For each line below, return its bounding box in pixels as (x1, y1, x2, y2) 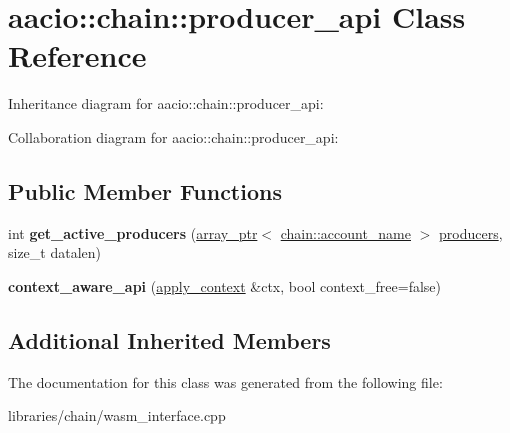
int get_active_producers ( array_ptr (8, 222, 258, 243)
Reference (8, 35, 147, 76)
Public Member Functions (8, 175, 282, 206)
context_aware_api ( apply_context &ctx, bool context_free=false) (8, 275, 441, 296)
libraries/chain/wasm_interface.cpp (8, 405, 226, 426)
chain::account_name (280, 222, 411, 243)
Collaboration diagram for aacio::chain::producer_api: (8, 126, 339, 147)
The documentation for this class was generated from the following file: (8, 371, 443, 392)
